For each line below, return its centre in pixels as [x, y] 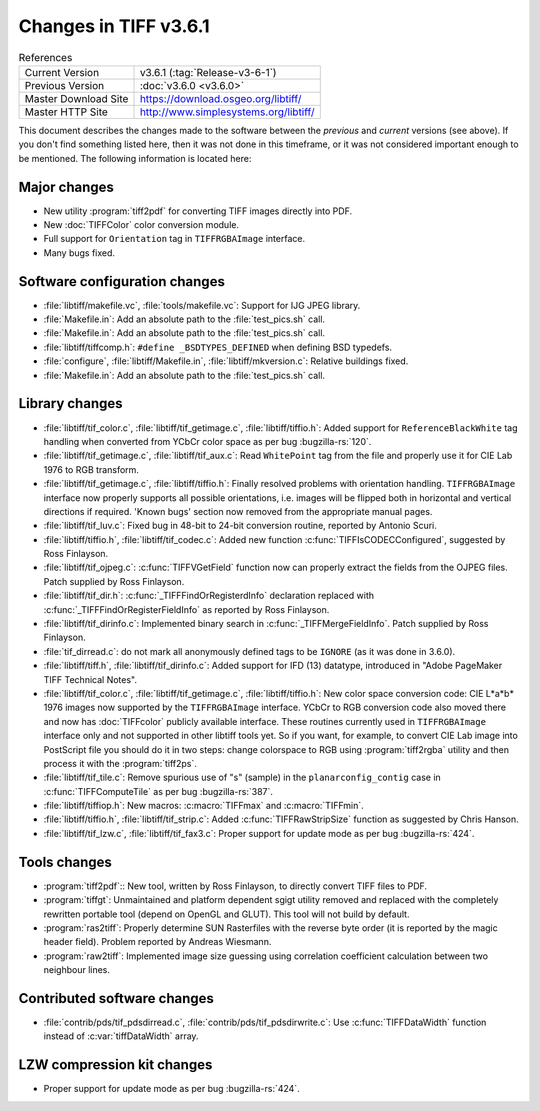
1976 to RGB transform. [91, 469]
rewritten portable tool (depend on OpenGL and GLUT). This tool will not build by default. [226, 914]
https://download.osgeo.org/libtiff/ [220, 98]
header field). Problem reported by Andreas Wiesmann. [157, 942]
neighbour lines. [76, 970]
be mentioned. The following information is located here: [135, 158]
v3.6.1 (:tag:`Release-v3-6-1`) [208, 72]
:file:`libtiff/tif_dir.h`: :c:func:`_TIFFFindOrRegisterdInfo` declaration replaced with [209, 596]
